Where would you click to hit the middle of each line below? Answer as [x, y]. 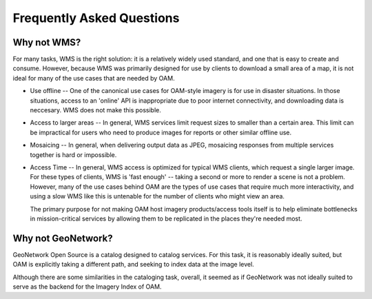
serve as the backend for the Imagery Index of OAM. [87, 287]
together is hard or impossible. [73, 154]
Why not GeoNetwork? [63, 238]
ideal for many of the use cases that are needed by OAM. [94, 78]
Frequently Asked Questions [96, 18]
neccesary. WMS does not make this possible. [96, 110]
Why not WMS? [47, 42]
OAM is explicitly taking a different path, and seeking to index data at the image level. [133, 265]
